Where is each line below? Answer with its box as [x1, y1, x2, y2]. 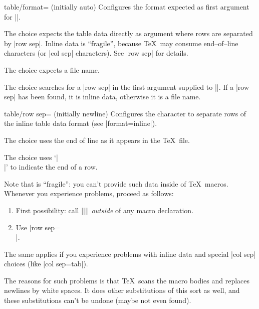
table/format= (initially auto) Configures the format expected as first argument [4, 2, 249, 12]
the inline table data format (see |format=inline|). [4, 118, 157, 128]
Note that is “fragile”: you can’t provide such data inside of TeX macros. [4, 178, 228, 189]
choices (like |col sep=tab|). [4, 258, 88, 269]
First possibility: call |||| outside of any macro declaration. [16, 205, 194, 215]
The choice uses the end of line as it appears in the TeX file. [4, 134, 190, 145]
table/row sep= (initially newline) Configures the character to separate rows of [4, 108, 246, 118]
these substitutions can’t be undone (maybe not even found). [4, 295, 191, 305]
